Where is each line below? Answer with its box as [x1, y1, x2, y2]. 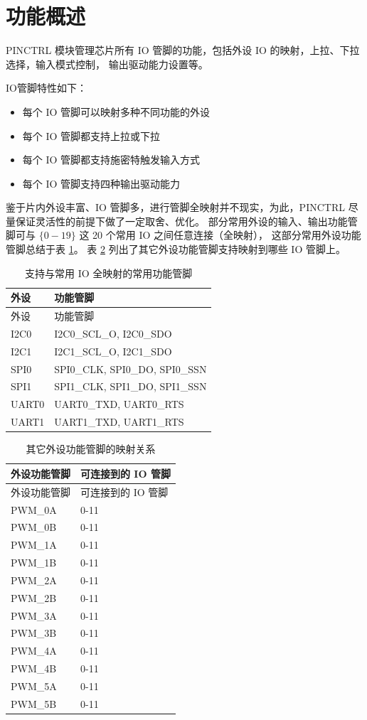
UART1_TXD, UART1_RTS [54, 414, 184, 429]
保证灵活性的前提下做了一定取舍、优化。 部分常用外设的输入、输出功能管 [15, 213, 358, 228]
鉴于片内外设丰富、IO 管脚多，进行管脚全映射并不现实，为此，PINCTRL [6, 200, 345, 215]
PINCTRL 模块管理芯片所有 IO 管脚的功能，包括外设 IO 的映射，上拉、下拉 [6, 43, 360, 58]
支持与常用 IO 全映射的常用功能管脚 [25, 265, 193, 280]
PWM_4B [11, 661, 57, 676]
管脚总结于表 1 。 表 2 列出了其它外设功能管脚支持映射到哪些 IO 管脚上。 [6, 242, 346, 257]
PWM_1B [11, 555, 57, 570]
